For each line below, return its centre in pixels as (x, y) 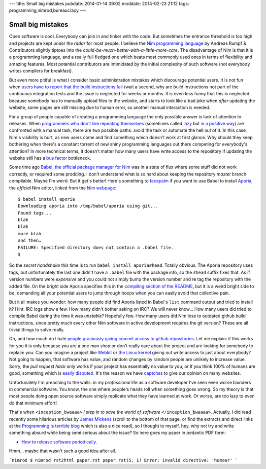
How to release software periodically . (59, 442)
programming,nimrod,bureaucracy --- (48, 10)
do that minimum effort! (33, 403)
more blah (30, 234)
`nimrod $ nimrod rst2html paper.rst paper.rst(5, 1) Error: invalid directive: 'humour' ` (123, 460)
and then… (30, 241)
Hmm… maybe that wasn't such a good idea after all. (63, 451)
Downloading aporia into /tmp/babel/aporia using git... (88, 206)
